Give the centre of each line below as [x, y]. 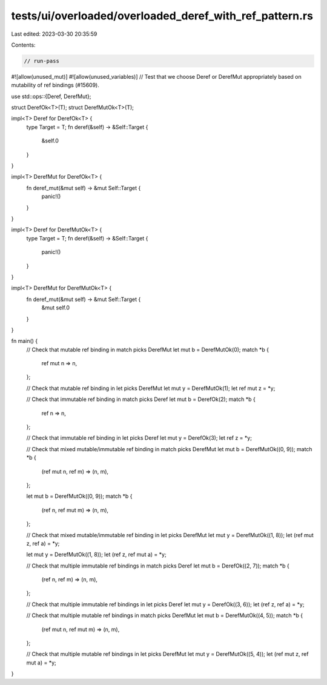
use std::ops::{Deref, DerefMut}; [51, 96]
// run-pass [42, 61]
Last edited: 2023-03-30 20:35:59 [54, 34]
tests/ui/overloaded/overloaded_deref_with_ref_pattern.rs [162, 16]
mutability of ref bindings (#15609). [55, 85]
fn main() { [25, 341]
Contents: [23, 45]
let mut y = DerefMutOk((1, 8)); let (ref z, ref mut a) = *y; [96, 555]
